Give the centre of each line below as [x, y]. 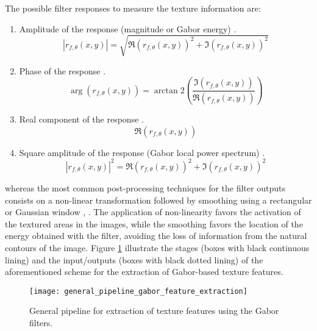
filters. [41, 322]
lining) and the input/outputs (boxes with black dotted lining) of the [134, 259]
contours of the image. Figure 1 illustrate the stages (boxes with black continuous [157, 247]
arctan [166, 91]
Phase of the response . [62, 70]
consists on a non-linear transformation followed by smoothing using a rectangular [158, 200]
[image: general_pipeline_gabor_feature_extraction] [138, 291]
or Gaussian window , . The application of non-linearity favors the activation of [153, 212]
